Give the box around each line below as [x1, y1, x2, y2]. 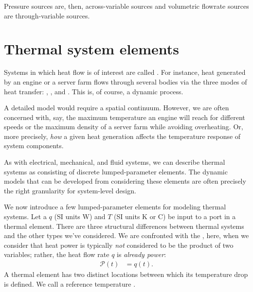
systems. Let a [4, 211, 47, 222]
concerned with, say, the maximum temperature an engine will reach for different [4, 112, 245, 122]
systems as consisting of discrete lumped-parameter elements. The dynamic [4, 166, 228, 176]
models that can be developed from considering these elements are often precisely [4, 176, 246, 186]
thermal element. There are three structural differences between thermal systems [4, 221, 244, 231]
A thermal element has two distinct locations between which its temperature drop [4, 269, 248, 279]
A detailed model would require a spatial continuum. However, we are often [4, 103, 229, 113]
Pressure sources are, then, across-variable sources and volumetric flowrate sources [4, 1, 249, 11]
